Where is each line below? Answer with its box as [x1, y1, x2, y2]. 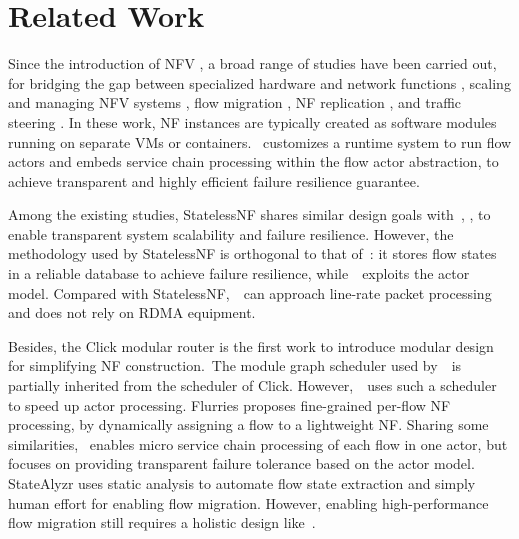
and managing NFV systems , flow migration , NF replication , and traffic [8, 92, 462, 113]
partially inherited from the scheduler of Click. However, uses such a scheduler [8, 375, 497, 396]
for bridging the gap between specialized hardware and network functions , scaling [8, 72, 511, 93]
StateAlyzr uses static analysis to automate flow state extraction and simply [8, 473, 476, 493]
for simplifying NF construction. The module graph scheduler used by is [8, 355, 462, 376]
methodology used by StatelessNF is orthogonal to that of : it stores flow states [8, 243, 497, 264]
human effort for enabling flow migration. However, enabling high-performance [8, 492, 489, 513]
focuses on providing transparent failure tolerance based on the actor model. [8, 453, 475, 474]
